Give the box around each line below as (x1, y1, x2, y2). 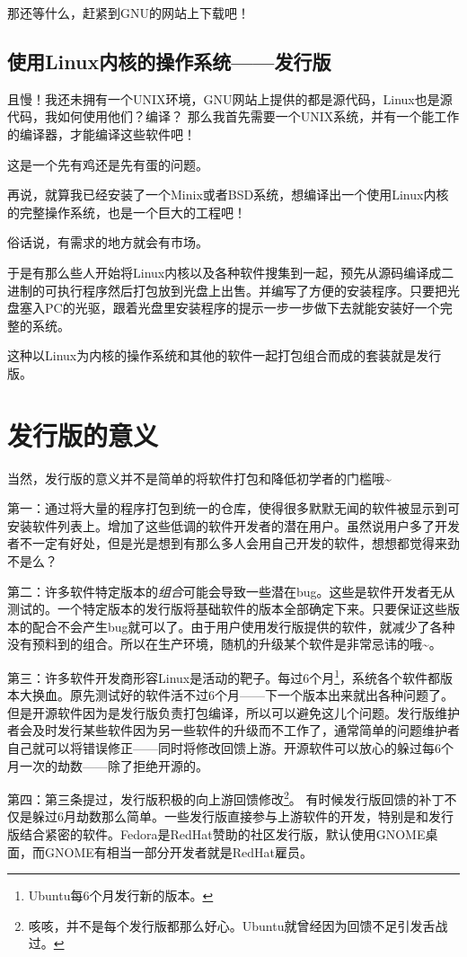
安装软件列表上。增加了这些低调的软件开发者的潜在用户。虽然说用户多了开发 (7, 516, 460, 535)
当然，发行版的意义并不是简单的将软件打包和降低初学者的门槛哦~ (7, 468, 392, 487)
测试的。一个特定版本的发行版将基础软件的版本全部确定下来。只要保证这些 (7, 599, 447, 618)
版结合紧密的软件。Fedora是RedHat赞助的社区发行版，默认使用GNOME (7, 825, 426, 844)
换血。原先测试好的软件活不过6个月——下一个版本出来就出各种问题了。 (31, 686, 454, 704)
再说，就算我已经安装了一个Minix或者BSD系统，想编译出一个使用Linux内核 (7, 185, 449, 204)
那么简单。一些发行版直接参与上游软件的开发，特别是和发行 (101, 807, 454, 826)
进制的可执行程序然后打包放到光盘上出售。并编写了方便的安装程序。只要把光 (7, 280, 460, 299)
